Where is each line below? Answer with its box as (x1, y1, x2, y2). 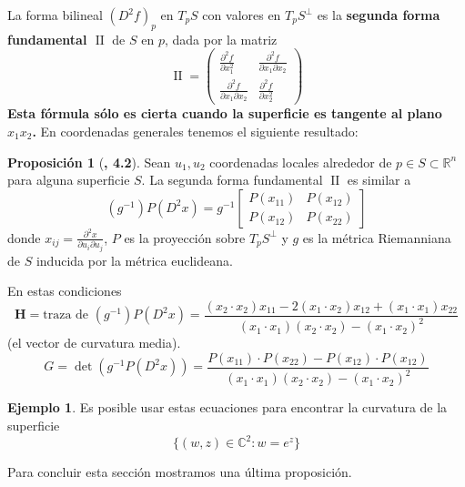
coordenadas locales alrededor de (209, 152, 392, 171)
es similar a (347, 170, 411, 189)
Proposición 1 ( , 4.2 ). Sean (7, 152, 171, 171)
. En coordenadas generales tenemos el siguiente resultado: (32, 122, 359, 141)
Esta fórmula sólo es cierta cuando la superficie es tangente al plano (7, 104, 442, 123)
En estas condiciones (7, 281, 122, 300)
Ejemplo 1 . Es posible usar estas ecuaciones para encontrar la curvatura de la (7, 398, 448, 417)
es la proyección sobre (124, 228, 246, 247)
